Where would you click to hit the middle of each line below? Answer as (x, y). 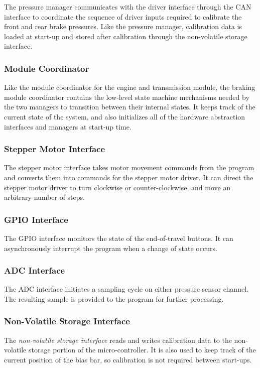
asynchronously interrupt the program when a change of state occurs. (111, 248)
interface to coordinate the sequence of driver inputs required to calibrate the (123, 16)
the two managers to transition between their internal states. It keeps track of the (130, 107)
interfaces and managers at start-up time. (68, 126)
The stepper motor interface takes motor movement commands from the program (129, 167)
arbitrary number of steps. (44, 197)
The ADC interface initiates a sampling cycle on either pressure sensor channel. (126, 289)
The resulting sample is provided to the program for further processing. (114, 298)
